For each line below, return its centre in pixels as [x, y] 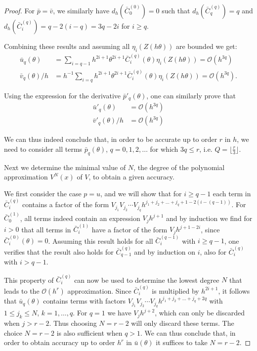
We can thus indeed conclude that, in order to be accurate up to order [111, 139]
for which [164, 149]
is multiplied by [175, 290]
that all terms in [46, 229]
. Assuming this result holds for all [101, 241]
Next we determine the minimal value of [65, 167]
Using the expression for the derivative [63, 95]
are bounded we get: [206, 46]
